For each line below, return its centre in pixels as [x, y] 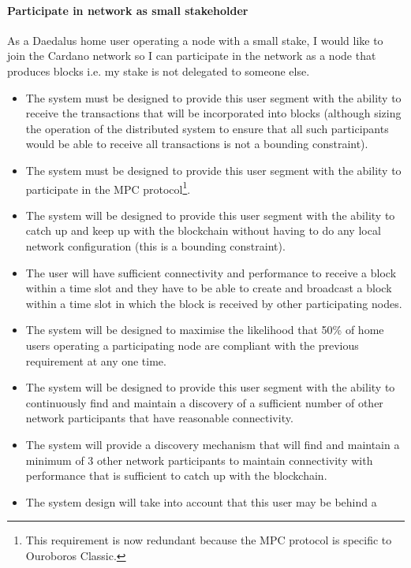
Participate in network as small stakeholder [128, 10]
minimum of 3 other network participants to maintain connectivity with [199, 460]
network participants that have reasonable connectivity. [159, 418]
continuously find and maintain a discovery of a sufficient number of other [204, 402]
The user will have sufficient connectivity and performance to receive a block [211, 272]
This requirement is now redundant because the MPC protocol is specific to [209, 540]
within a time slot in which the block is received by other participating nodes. [214, 303]
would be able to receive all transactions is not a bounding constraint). [197, 144]
